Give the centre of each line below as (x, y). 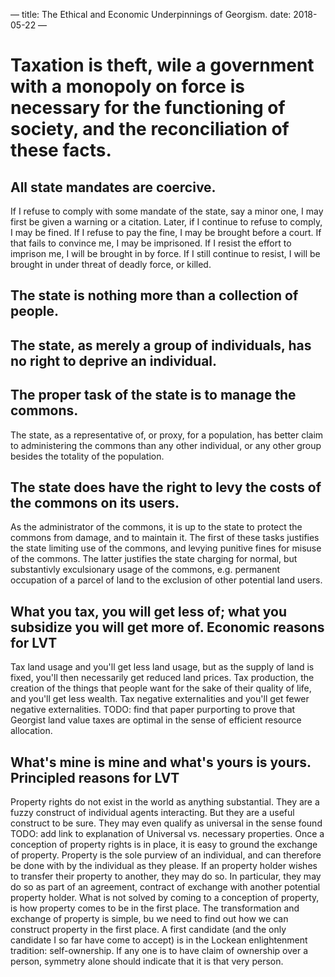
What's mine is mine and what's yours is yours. (161, 762)
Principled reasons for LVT (95, 777)
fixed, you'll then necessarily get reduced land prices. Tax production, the (162, 678)
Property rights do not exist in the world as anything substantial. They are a (165, 802)
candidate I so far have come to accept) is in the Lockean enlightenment (159, 940)
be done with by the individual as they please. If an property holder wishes (164, 866)
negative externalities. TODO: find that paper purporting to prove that (153, 710)
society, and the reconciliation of (150, 129)
